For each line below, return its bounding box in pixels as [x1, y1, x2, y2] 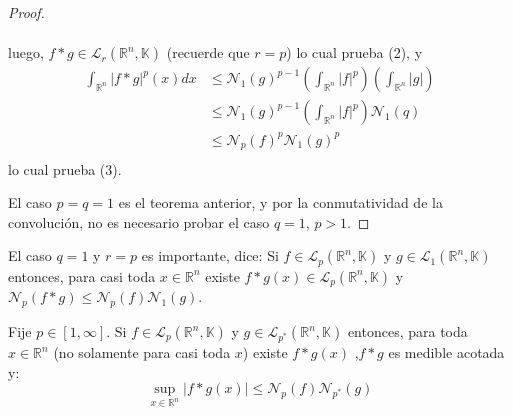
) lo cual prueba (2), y [286, 42, 423, 63]
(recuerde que [166, 42, 250, 63]
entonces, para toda [347, 321, 468, 342]
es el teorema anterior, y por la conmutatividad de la [118, 192, 443, 213]
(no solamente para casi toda [53, 342, 231, 363]
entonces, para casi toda [8, 265, 156, 286]
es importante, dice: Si [141, 245, 279, 266]
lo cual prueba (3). [8, 158, 122, 179]
